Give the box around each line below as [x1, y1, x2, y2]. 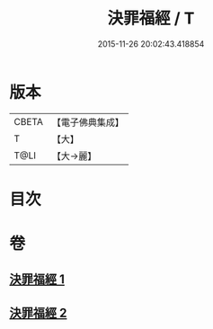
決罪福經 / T [107, 8, 195, 29]
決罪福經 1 [9, 271, 66, 288]
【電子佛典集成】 [51, 116, 124, 129]
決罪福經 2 [9, 305, 67, 320]
